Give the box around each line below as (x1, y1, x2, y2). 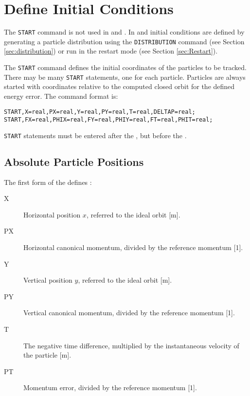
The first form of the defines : (4, 177, 92, 187)
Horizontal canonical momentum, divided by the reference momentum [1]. (23, 242, 243, 252)
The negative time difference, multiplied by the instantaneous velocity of (23, 340, 239, 350)
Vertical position (23, 275, 72, 285)
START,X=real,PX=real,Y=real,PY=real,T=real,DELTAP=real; (4, 108, 196, 115)
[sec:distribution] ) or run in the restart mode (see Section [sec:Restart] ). (4, 46, 218, 56)
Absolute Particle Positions (4, 154, 144, 169)
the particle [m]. (23, 350, 71, 360)
